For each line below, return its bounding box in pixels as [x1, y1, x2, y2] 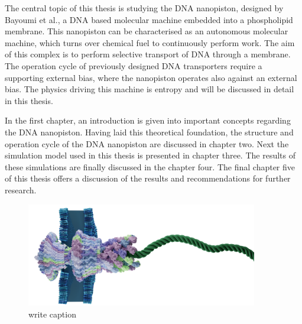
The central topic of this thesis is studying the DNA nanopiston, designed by [5, 2, 284, 14]
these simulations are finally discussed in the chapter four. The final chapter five [5, 160, 295, 173]
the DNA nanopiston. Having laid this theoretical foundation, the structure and [5, 125, 294, 138]
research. [5, 183, 37, 196]
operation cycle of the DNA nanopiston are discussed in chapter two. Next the [5, 137, 289, 150]
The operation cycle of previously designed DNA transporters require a [5, 59, 262, 72]
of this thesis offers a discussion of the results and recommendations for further [5, 172, 291, 184]
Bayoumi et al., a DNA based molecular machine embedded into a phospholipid [5, 13, 293, 25]
